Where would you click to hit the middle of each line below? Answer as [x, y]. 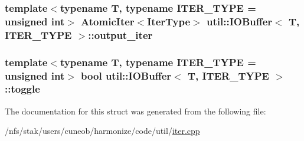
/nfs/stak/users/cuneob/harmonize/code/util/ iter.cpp [102, 131]
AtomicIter [108, 21]
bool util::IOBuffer [126, 75]
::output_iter [120, 35]
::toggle [22, 89]
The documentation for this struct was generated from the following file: [135, 111]
